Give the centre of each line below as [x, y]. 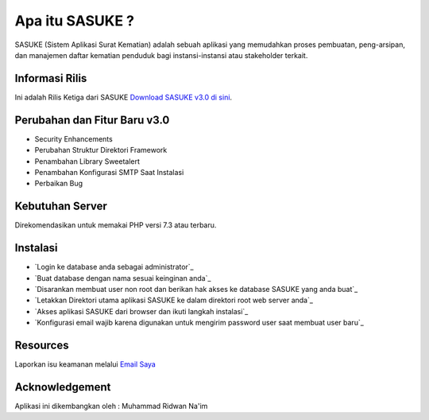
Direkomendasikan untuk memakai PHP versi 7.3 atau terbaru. [116, 225]
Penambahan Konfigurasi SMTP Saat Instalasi [109, 172]
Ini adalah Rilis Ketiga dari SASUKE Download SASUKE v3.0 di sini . [124, 97]
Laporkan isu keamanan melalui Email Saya [85, 364]
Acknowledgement [63, 387]
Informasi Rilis [51, 78]
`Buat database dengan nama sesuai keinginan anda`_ [123, 278]
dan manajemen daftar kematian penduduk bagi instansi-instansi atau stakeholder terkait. [161, 55]
